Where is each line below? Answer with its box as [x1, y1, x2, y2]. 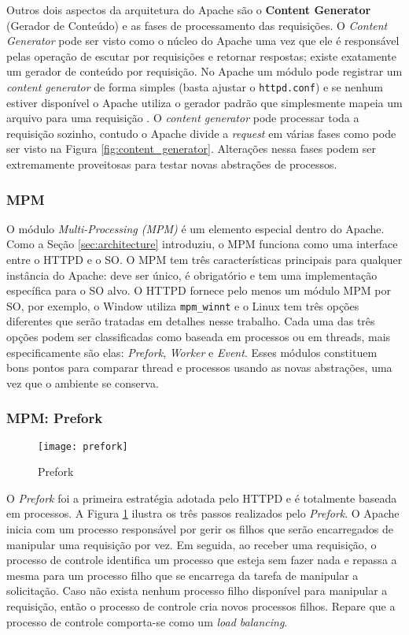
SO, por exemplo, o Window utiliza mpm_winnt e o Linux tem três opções [6, 297, 359, 314]
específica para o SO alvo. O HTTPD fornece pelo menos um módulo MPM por [6, 282, 391, 299]
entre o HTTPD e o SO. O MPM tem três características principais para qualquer [6, 251, 403, 267]
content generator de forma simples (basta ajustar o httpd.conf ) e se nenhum [6, 78, 383, 95]
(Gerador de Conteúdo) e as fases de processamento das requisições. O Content [6, 17, 388, 33]
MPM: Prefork [6, 408, 103, 428]
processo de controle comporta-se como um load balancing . [6, 613, 288, 629]
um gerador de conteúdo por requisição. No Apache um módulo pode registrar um [6, 63, 403, 80]
